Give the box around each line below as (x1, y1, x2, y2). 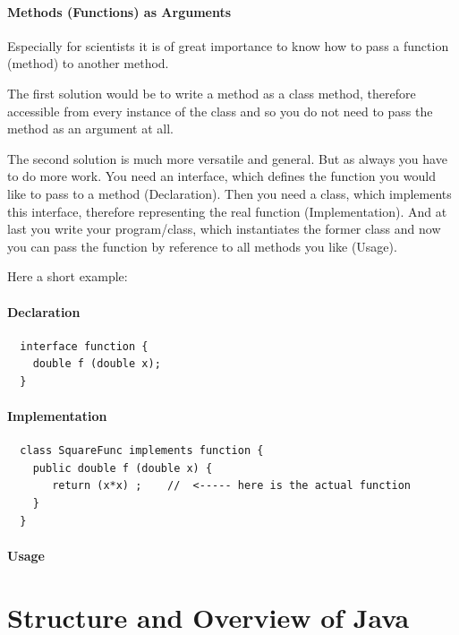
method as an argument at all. (7, 119, 174, 138)
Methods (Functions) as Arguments (7, 2, 232, 21)
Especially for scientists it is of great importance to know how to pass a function (7, 36, 449, 55)
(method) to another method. (7, 54, 169, 73)
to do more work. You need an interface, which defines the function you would (7, 167, 436, 185)
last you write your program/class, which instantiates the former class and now (7, 219, 441, 238)
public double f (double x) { (32, 461, 213, 475)
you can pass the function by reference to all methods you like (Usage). (7, 236, 397, 255)
